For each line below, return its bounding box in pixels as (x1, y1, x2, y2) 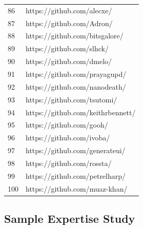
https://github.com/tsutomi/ (26, 94, 117, 105)
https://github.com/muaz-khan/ (26, 183, 128, 194)
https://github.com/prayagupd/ (26, 68, 127, 79)
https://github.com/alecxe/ (26, 5, 112, 15)
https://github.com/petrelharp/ (26, 170, 126, 181)
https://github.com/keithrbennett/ (26, 107, 136, 117)
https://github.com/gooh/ (26, 119, 108, 130)
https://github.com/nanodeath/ (26, 81, 126, 92)
